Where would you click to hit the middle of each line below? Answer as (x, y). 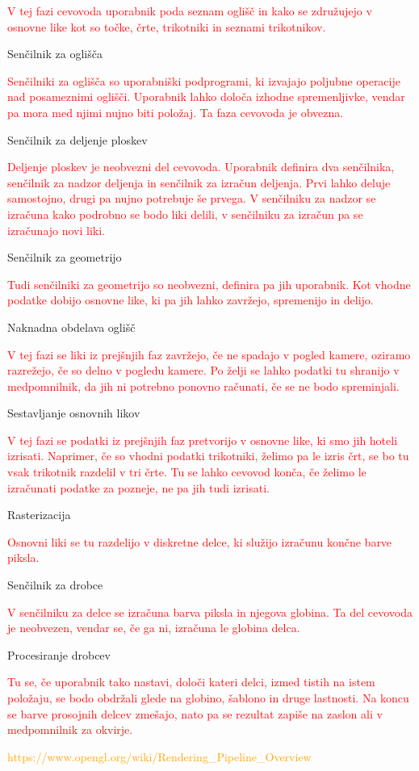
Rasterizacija (39, 515)
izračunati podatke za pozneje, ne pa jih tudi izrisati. (138, 487)
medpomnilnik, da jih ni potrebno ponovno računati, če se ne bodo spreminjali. (203, 385)
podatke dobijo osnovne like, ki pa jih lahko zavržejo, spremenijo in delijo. (191, 300)
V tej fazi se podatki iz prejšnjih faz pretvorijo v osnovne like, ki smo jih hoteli (203, 440)
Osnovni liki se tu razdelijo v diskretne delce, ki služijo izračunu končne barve (200, 541)
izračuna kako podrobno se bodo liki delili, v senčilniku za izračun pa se (185, 214)
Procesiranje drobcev (59, 654)
